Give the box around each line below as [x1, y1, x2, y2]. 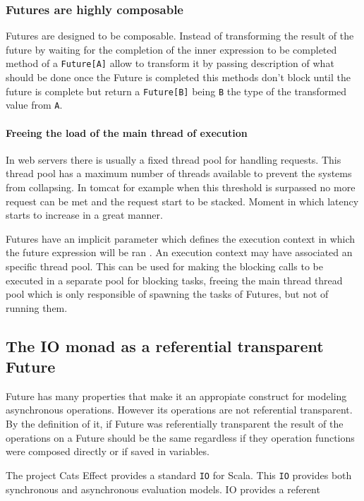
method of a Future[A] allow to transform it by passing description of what [6, 56, 334, 71]
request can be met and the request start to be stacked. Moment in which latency [6, 193, 359, 208]
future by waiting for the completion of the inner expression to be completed [6, 42, 337, 56]
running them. [6, 300, 68, 315]
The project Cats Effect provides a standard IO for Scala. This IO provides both [6, 467, 352, 482]
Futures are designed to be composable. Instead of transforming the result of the [6, 28, 354, 43]
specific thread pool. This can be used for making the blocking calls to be [6, 258, 323, 273]
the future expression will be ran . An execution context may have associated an [6, 245, 353, 260]
